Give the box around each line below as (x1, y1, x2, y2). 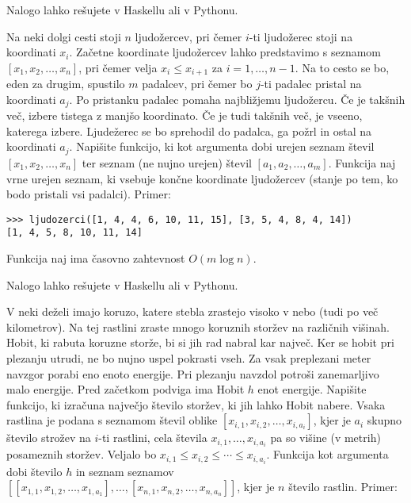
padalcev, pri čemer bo (142, 75, 253, 92)
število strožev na (6, 429, 91, 446)
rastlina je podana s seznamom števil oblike (6, 412, 218, 428)
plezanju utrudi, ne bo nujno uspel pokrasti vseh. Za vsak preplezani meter (6, 349, 371, 366)
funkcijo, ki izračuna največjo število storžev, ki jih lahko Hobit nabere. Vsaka (6, 396, 386, 413)
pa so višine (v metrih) (270, 429, 381, 446)
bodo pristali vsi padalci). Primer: (6, 186, 171, 202)
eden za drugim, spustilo (6, 75, 125, 92)
